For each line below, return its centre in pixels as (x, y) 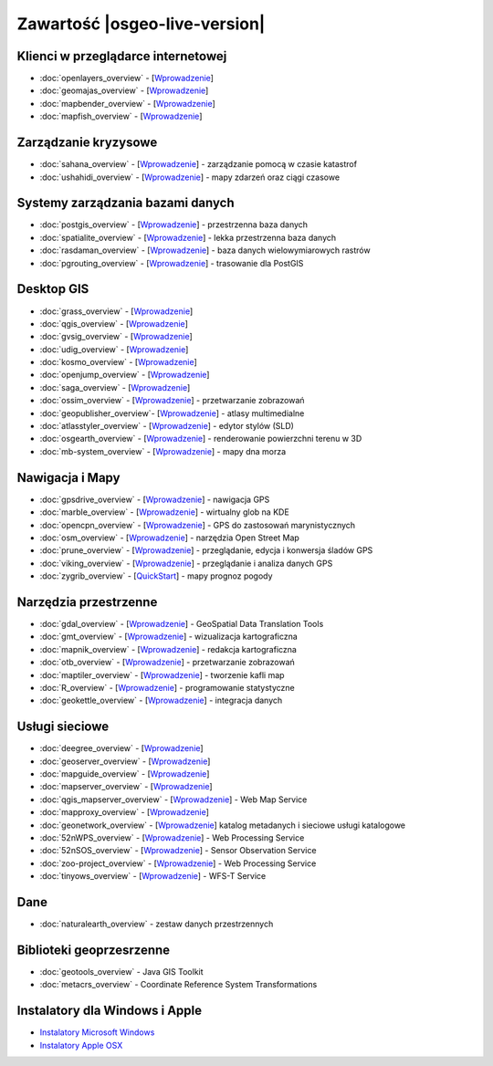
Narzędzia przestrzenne (87, 602)
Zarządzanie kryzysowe (87, 143)
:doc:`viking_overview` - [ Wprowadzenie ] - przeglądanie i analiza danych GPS (186, 563)
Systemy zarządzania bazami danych (126, 203)
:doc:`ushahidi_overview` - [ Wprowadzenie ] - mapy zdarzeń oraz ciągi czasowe (190, 177)
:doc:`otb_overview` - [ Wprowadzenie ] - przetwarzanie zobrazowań (168, 663)
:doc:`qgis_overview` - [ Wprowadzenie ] (114, 323)
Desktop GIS (53, 289)
